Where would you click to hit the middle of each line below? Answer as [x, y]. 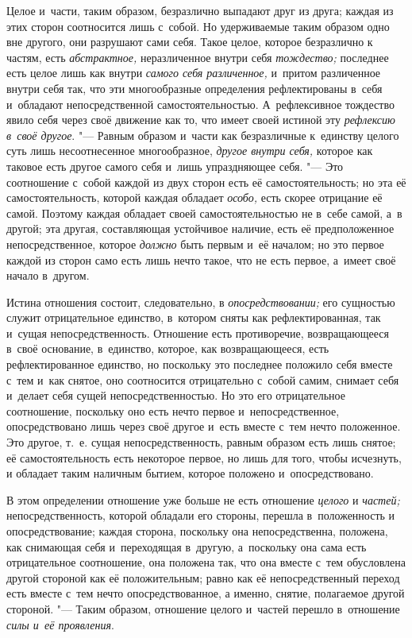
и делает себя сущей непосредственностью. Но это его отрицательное [176, 395]
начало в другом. [48, 275]
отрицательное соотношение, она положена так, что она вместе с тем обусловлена [206, 562]
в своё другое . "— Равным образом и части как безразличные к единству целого [203, 135]
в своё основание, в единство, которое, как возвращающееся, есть [168, 348]
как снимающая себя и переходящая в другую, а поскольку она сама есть [187, 546]
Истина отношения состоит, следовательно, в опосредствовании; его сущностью [201, 302]
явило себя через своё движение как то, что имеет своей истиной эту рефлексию [201, 120]
